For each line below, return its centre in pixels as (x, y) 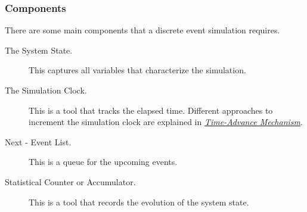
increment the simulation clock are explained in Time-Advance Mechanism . (166, 122)
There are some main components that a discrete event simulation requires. (142, 30)
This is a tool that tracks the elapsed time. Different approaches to (151, 110)
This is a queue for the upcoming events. (103, 162)
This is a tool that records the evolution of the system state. (139, 202)
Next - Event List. (38, 141)
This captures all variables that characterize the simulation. (137, 70)
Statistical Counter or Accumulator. (70, 181)
